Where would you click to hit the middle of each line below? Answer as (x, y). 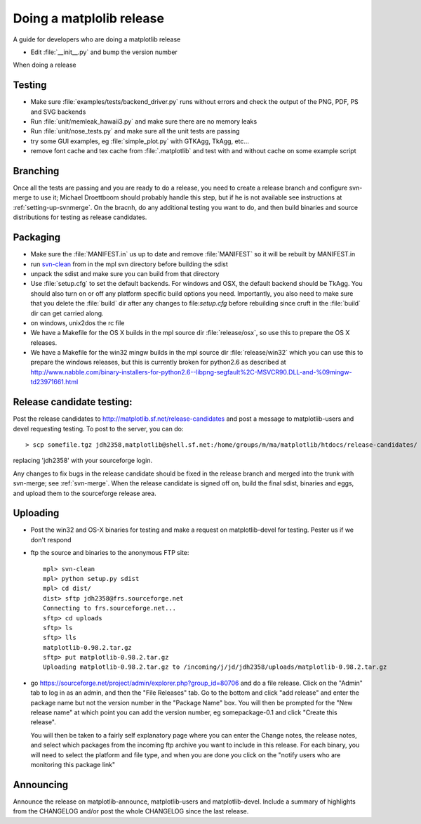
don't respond (51, 539)
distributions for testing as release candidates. (80, 217)
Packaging (37, 238)
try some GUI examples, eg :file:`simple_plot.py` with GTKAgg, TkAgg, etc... (140, 141)
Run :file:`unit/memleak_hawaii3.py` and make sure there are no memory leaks (144, 122)
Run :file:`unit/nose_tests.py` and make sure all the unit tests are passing (135, 131)
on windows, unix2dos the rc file (78, 322)
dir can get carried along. (67, 313)
